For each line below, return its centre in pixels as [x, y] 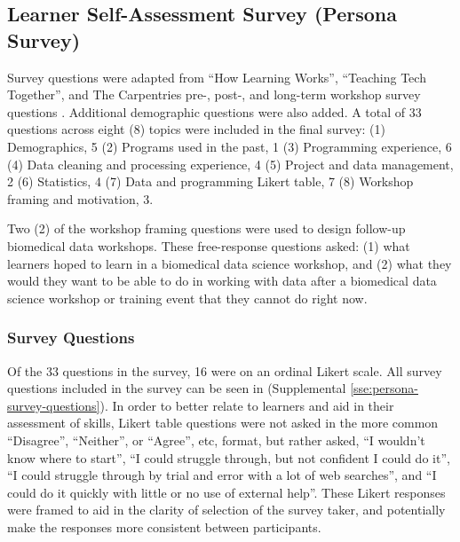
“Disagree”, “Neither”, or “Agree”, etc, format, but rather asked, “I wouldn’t [216, 440]
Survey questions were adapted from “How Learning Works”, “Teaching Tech [217, 77]
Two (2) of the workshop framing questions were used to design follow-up [206, 228]
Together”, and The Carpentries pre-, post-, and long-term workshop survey [214, 94]
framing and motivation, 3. [80, 198]
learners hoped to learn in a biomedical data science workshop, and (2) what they [230, 263]
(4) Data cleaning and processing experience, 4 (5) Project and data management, [230, 164]
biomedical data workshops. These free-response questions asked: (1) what [209, 245]
